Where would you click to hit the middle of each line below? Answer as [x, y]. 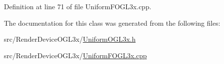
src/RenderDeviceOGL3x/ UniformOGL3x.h [70, 39]
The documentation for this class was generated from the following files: [112, 23]
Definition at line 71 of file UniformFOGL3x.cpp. [78, 6]
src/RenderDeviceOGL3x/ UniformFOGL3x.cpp [75, 55]
